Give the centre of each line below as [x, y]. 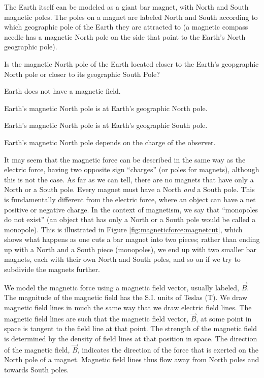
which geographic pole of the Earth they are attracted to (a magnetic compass [126, 27]
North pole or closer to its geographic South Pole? [82, 74]
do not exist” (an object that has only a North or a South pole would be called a [130, 219]
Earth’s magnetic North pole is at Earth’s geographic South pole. [106, 125]
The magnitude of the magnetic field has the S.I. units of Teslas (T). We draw [126, 297]
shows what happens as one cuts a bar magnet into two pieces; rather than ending [132, 239]
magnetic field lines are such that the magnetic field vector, [96, 318]
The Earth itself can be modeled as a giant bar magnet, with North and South [126, 7]
